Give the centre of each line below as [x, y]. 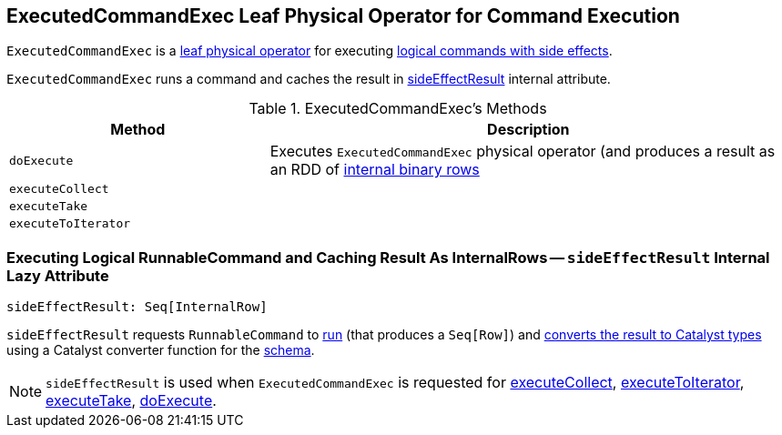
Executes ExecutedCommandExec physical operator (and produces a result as [523, 152]
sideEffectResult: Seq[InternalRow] [137, 307]
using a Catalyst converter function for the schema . [161, 350]
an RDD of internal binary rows [375, 170]
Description [528, 130]
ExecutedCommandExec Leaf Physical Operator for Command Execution [343, 16]
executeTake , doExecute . [131, 401]
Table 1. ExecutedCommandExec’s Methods [398, 109]
